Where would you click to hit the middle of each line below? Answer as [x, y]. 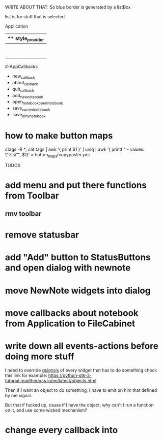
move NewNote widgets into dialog [78, 290]
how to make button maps [59, 135]
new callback [24, 77]
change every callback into [61, 430]
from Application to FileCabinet [70, 323]
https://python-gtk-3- [70, 375]
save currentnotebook [31, 109]
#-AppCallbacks [22, 67]
